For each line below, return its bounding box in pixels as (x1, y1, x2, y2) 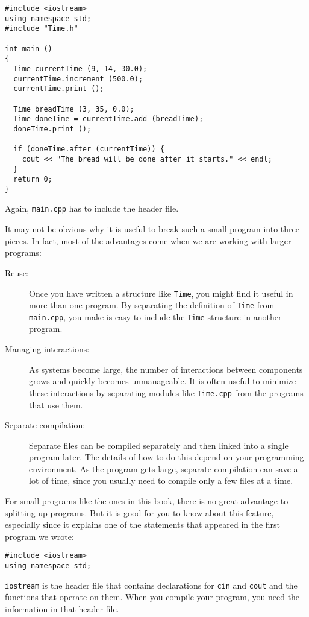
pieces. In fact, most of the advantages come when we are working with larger (5, 234, 292, 247)
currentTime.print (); (13, 84, 104, 93)
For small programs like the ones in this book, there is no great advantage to (5, 495, 289, 507)
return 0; (13, 175, 52, 184)
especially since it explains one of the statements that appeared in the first (5, 518, 281, 531)
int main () (5, 44, 52, 53)
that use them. (29, 398, 83, 411)
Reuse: (5, 266, 29, 279)
